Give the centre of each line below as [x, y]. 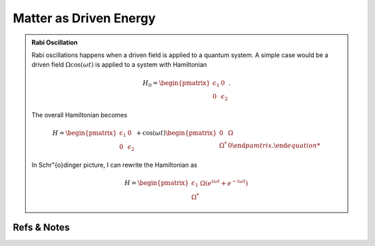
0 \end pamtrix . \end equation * [274, 145]
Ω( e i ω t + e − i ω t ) [224, 182]
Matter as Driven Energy [84, 18]
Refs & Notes [41, 228]
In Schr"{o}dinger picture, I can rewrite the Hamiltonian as [115, 165]
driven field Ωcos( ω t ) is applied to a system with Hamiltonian [119, 65]
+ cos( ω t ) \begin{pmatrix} [177, 133]
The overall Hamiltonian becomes [80, 115]
